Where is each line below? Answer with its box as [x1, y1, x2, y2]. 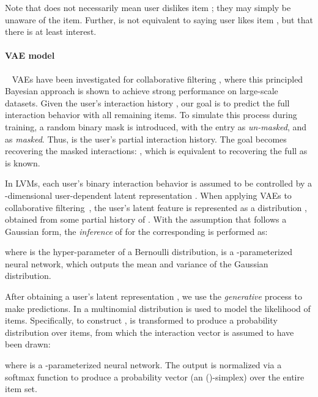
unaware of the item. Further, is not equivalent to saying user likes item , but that [5, 13, 313, 26]
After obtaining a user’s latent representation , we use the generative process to [5, 290, 302, 303]
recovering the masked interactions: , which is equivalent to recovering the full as [5, 144, 308, 157]
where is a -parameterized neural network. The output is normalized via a [5, 358, 282, 371]
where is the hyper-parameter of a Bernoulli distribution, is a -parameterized [5, 245, 293, 258]
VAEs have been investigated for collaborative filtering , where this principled [12, 72, 303, 85]
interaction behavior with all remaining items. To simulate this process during [5, 108, 297, 121]
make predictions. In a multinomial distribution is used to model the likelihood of [5, 302, 311, 314]
